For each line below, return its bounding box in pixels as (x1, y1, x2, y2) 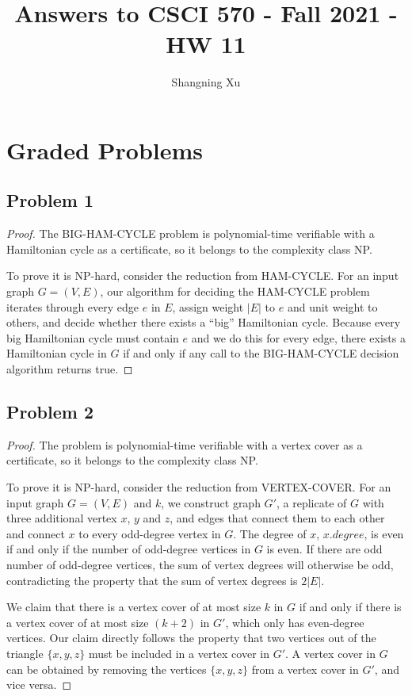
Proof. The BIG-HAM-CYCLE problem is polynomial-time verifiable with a (6, 225, 375, 242)
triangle (6, 644, 44, 661)
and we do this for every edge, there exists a (191, 329, 406, 346)
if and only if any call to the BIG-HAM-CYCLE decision (123, 345, 399, 361)
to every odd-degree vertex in (78, 525, 221, 541)
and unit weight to (287, 298, 378, 315)
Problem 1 (6, 188, 93, 212)
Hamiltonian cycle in (6, 345, 107, 361)
